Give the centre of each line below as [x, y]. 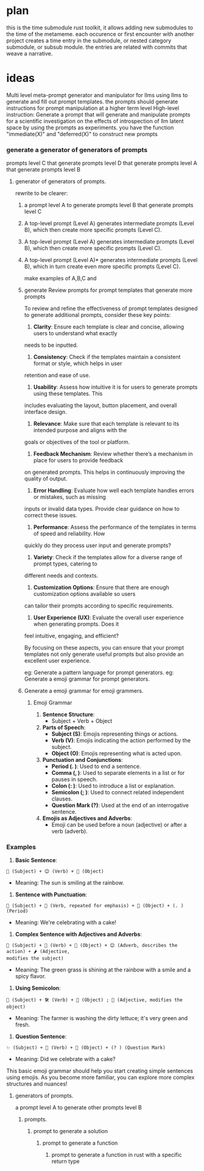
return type [66, 1161]
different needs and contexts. [61, 576]
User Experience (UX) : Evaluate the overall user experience [108, 618]
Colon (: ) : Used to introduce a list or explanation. [113, 786]
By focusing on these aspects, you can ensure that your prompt [104, 648]
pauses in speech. [74, 780]
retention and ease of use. [57, 375]
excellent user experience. [58, 661]
